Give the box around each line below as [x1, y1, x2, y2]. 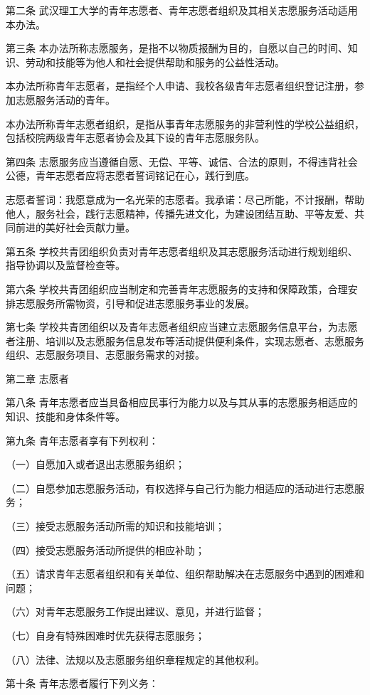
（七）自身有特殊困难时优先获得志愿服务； [6, 628, 205, 642]
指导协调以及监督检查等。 [6, 258, 125, 272]
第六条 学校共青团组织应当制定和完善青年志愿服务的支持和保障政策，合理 [6, 281, 348, 296]
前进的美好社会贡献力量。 [15, 220, 135, 235]
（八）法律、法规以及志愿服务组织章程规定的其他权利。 [6, 652, 265, 667]
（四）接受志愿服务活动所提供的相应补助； [6, 542, 205, 557]
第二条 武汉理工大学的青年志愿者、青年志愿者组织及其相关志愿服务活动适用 [6, 3, 358, 17]
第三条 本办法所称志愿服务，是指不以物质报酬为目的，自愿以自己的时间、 [6, 41, 348, 55]
